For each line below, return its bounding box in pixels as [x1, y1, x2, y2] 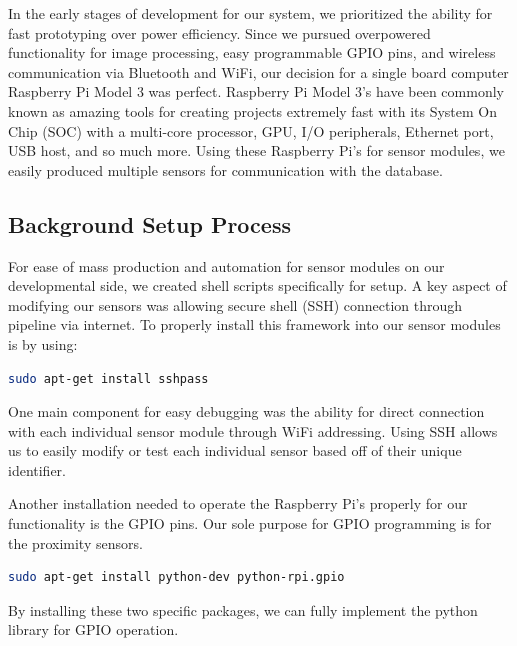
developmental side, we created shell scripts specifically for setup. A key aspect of [8, 275, 507, 296]
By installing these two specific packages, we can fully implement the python [8, 599, 478, 620]
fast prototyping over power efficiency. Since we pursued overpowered [8, 22, 431, 43]
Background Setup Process [8, 208, 291, 239]
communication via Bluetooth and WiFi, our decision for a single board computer [8, 61, 509, 82]
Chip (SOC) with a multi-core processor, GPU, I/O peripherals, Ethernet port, [8, 120, 494, 141]
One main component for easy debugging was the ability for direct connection [8, 401, 485, 422]
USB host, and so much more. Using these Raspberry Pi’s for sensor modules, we [8, 140, 505, 161]
